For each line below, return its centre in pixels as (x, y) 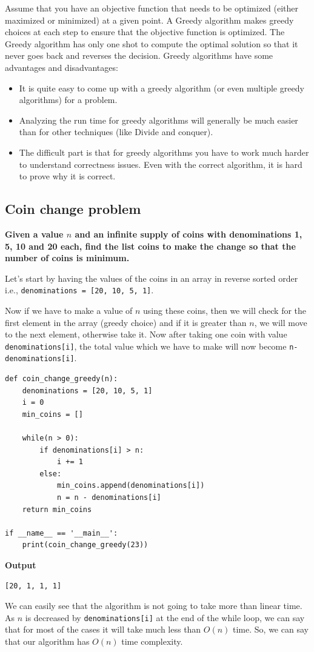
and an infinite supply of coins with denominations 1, (189, 234)
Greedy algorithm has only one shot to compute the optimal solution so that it (152, 43)
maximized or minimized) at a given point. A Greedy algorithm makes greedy (149, 20)
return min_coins (57, 509)
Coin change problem (73, 209)
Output (21, 564)
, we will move (281, 322)
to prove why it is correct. (67, 176)
